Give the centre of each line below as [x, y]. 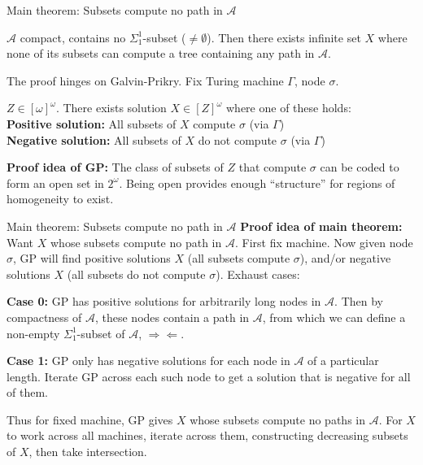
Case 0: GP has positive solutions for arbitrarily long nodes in [164, 301]
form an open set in [55, 183]
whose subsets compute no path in [136, 242]
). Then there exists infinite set [284, 37]
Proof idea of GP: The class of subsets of [115, 167]
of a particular [343, 361]
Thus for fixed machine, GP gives [90, 419]
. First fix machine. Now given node [324, 242]
